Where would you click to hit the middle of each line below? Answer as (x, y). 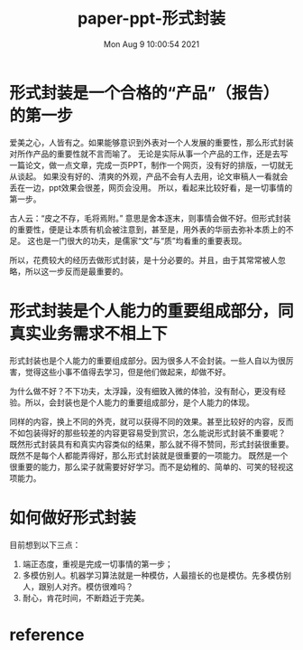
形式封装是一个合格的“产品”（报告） (144, 93)
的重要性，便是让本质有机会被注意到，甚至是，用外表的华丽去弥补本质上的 (147, 229)
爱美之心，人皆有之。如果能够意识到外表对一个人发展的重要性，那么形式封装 (151, 142)
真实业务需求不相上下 (89, 333)
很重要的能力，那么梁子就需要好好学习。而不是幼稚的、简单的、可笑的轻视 (147, 466)
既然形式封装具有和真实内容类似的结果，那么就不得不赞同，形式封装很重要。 (151, 444)
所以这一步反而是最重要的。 (76, 271)
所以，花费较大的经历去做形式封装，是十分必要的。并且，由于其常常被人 (143, 259)
